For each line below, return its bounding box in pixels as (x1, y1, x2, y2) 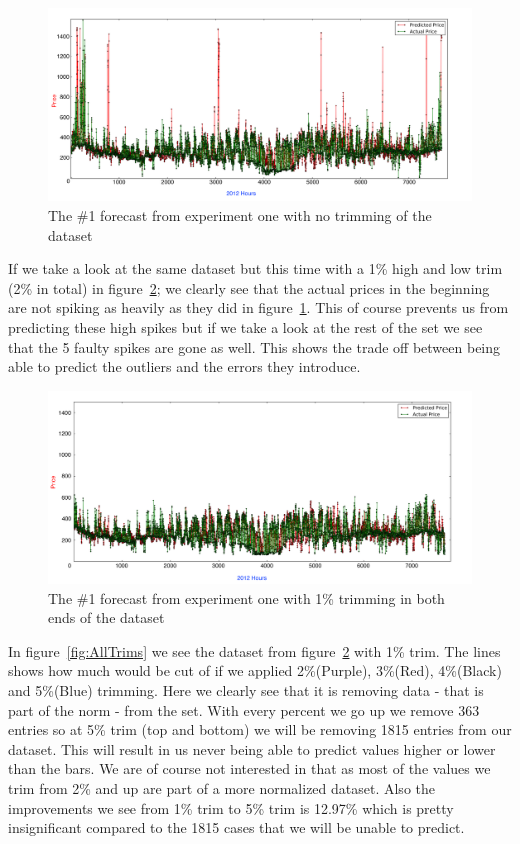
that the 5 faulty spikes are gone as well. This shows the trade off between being (8, 336, 501, 357)
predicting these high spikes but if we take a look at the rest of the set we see (8, 316, 483, 337)
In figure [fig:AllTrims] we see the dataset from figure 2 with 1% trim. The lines (8, 640, 501, 661)
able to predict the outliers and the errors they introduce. (8, 356, 361, 377)
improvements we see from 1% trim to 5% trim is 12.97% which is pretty (8, 797, 454, 818)
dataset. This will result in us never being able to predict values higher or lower (8, 738, 496, 759)
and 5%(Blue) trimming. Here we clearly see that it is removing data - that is (8, 680, 484, 701)
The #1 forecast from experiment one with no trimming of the (48, 204, 432, 225)
